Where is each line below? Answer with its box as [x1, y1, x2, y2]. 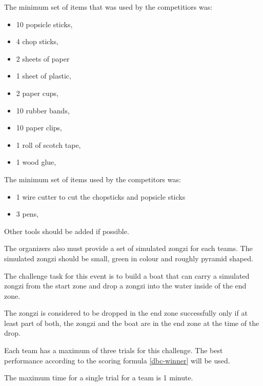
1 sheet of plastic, [16, 70, 71, 81]
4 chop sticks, [16, 36, 58, 47]
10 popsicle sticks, [16, 18, 73, 29]
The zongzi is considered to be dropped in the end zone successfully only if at [4, 307, 248, 318]
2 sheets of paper [16, 53, 70, 64]
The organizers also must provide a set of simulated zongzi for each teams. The [4, 243, 253, 254]
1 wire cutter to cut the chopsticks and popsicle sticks [16, 191, 186, 202]
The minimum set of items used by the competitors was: [4, 173, 181, 184]
